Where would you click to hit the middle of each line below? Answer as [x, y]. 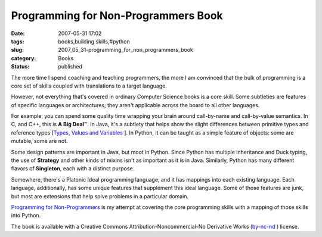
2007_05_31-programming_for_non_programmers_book [126, 50]
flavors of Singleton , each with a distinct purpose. [73, 169]
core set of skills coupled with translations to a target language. [89, 86]
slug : [17, 50]
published [70, 67]
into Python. [26, 216]
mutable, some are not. [39, 141]
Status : [20, 67]
